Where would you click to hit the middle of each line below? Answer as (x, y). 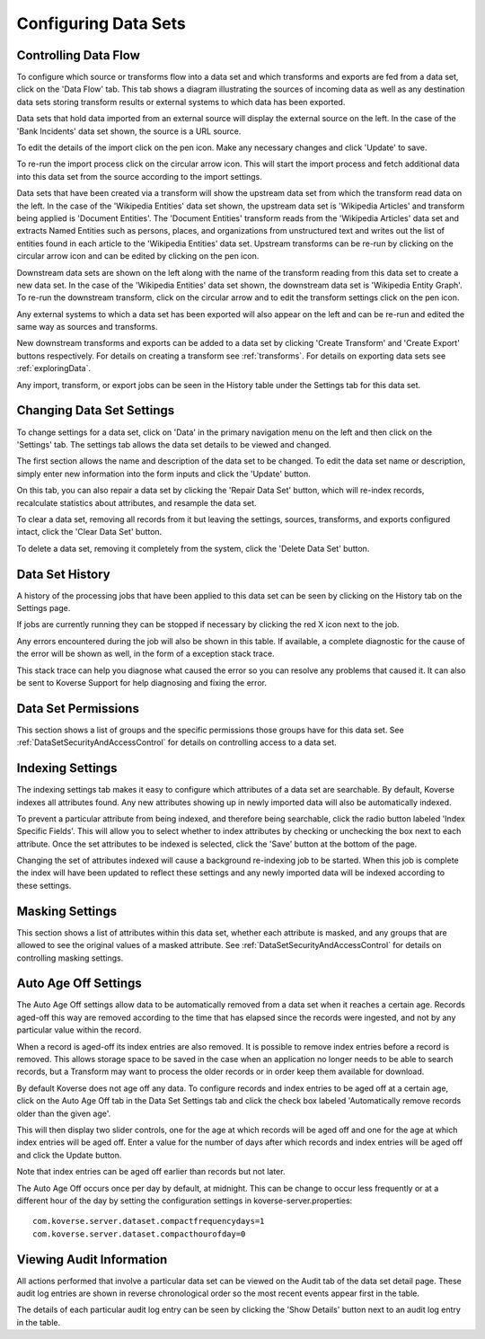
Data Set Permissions (78, 709)
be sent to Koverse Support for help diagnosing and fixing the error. (141, 682)
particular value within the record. (79, 1030)
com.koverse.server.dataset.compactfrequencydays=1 (149, 1221)
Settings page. (44, 607)
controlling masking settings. (70, 958)
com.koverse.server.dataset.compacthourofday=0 (139, 1234)
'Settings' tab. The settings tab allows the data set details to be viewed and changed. (174, 444)
